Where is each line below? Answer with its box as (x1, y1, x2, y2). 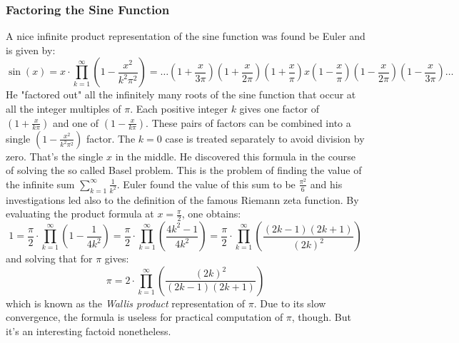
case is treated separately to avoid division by (165, 130, 365, 145)
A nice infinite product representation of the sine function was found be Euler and (6, 29, 365, 43)
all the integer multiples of (6, 101, 121, 116)
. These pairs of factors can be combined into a (146, 115, 351, 130)
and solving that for (6, 251, 93, 266)
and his (310, 176, 343, 191)
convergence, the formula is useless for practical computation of (6, 309, 283, 324)
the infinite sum (6, 176, 75, 191)
